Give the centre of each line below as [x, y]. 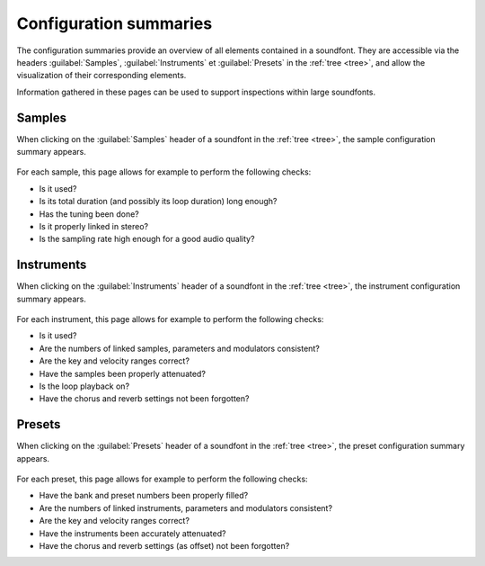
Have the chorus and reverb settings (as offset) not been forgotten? [164, 546]
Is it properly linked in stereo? [93, 226]
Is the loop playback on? [84, 386]
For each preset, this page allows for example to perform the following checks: [163, 479]
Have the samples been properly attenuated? [123, 373]
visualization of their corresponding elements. [101, 76]
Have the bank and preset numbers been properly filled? [144, 496]
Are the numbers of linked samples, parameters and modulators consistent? [180, 348]
